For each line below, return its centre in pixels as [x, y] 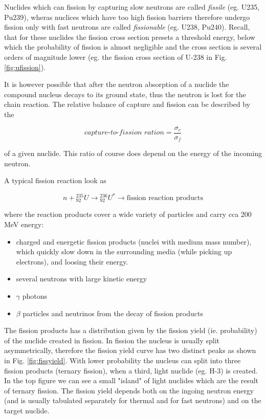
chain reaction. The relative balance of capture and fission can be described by [127, 104]
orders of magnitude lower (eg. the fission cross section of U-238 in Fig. [116, 57]
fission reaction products [165, 198]
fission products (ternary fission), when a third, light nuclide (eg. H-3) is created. [131, 370]
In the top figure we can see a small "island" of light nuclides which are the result [131, 380]
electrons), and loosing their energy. [72, 261]
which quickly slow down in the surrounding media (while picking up [124, 251]
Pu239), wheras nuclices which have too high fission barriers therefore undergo [127, 17]
